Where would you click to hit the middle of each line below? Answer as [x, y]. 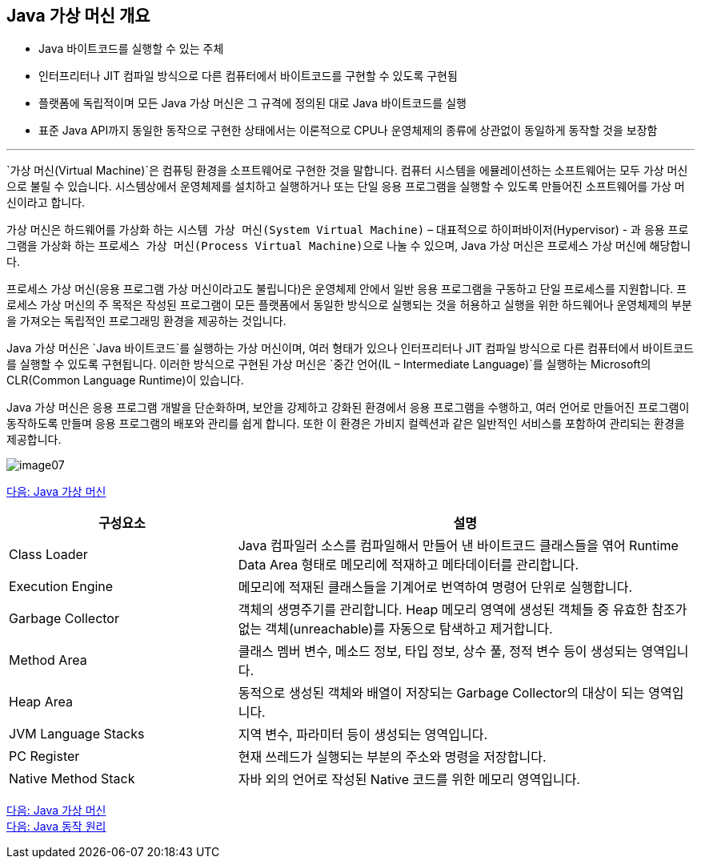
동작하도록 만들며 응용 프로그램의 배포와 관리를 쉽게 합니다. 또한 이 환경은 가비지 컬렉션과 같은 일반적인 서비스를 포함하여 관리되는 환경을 [346, 424]
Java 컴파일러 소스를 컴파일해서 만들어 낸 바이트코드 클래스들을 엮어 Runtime [458, 546]
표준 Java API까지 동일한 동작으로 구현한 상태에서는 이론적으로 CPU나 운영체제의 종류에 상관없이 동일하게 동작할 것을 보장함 [348, 131]
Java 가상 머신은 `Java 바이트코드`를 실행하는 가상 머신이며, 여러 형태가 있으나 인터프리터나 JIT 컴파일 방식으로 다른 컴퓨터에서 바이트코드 [350, 348]
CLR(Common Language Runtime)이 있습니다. [125, 380]
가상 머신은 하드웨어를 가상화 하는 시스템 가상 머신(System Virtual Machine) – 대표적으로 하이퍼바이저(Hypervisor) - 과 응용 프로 [348, 230]
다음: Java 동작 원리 [56, 827]
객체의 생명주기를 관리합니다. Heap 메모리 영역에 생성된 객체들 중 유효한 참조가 [463, 610]
